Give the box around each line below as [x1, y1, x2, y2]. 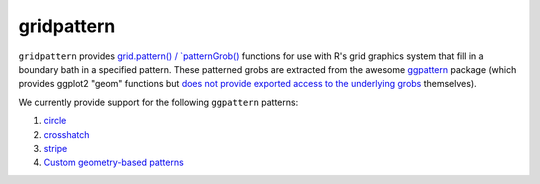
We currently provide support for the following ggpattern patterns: [18, 96, 299, 108]
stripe [43, 142, 68, 154]
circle [43, 115, 67, 127]
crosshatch [43, 128, 90, 140]
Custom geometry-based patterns [43, 156, 184, 169]
